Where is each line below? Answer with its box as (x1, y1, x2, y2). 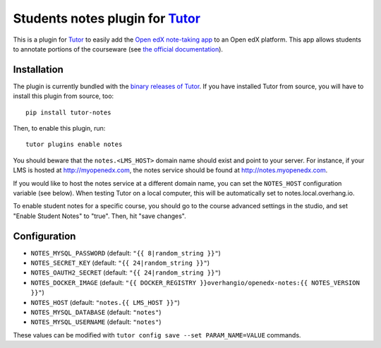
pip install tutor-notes (25, 108, 111, 116)
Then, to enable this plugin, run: (13, 124, 106, 133)
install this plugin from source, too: (13, 92, 114, 100)
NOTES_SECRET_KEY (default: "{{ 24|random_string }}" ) (30, 258, 210, 268)
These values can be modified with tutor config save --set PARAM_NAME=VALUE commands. (13, 330, 301, 339)
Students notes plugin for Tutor (13, 11, 201, 26)
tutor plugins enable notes (25, 140, 123, 148)
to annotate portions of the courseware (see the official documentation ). (13, 44, 224, 53)
